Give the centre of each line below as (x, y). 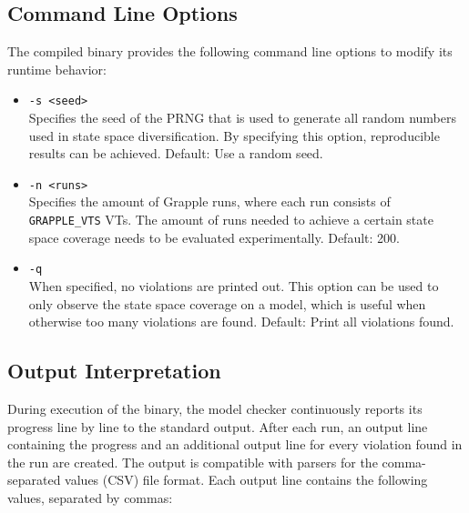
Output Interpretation (114, 371)
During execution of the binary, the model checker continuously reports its (215, 408)
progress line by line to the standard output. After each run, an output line (218, 426)
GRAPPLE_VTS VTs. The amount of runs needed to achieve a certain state (231, 220)
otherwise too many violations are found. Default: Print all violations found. (241, 322)
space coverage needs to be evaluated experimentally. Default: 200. (214, 237)
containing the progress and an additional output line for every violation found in (235, 444)
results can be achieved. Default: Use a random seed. (176, 153)
